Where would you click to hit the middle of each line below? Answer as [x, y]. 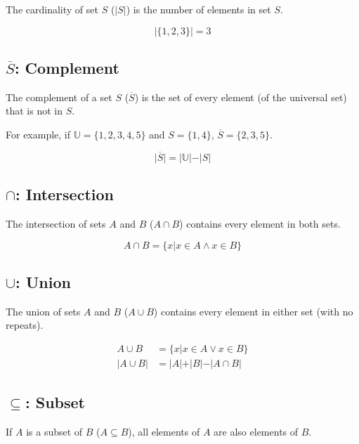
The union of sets [43, 311]
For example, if [38, 134]
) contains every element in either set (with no [253, 311]
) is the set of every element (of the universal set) [241, 97]
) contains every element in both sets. [260, 223]
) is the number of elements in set [198, 9]
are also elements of [256, 432]
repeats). [25, 325]
